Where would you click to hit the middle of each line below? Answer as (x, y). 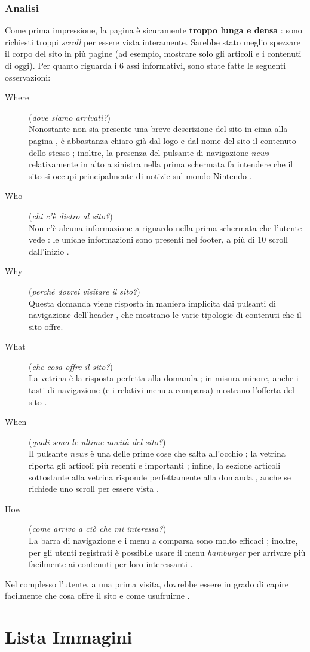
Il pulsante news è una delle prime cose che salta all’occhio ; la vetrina (157, 453)
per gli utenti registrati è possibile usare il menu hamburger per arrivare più (167, 552)
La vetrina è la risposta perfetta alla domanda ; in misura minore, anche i (164, 378)
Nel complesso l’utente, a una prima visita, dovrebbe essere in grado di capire (147, 584)
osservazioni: (28, 77)
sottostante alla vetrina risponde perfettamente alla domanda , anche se (160, 477)
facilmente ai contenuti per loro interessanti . (111, 564)
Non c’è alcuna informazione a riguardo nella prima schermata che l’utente (165, 227)
